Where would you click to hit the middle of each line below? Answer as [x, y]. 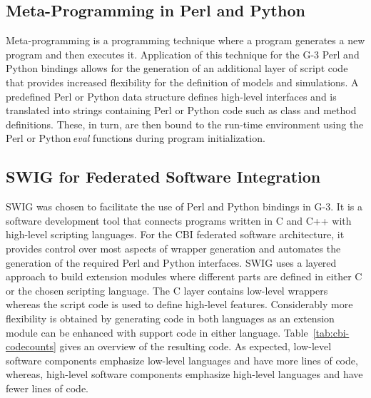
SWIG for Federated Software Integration [163, 177]
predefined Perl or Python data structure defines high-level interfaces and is [171, 96]
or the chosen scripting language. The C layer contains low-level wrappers [167, 290]
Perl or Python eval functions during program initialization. [136, 138]
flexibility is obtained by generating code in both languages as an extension [170, 318]
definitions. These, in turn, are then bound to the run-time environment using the [185, 124]
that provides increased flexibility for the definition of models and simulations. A [182, 82]
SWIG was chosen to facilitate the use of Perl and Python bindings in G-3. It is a [184, 206]
